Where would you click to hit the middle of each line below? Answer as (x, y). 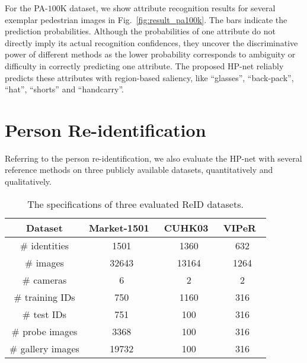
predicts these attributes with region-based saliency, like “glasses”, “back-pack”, (149, 77)
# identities (44, 245)
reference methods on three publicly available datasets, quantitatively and (139, 170)
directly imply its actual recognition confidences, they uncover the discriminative (151, 42)
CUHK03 (186, 227)
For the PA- (26, 8)
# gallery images (44, 348)
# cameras (44, 280)
